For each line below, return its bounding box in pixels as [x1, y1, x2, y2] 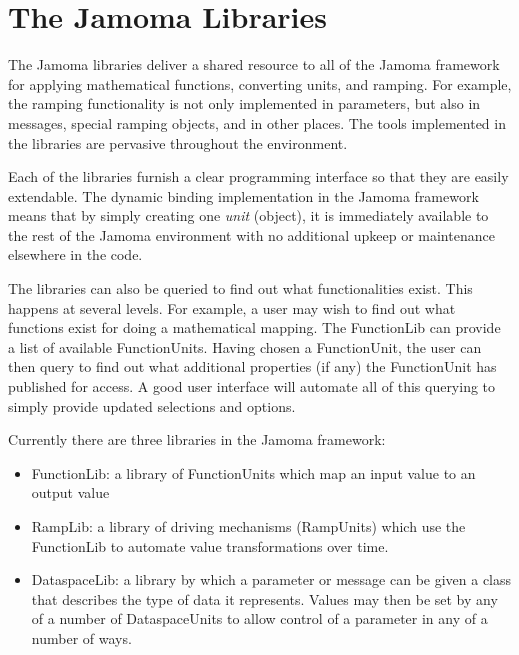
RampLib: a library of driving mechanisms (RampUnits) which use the [31, 516, 466, 536]
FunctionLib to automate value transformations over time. [31, 535, 389, 556]
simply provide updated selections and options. [8, 395, 296, 416]
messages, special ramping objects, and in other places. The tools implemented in [8, 112, 506, 133]
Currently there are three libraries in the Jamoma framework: [8, 429, 386, 450]
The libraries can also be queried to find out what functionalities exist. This [8, 278, 473, 299]
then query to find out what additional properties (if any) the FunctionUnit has [8, 356, 497, 377]
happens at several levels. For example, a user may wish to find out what [8, 297, 456, 318]
